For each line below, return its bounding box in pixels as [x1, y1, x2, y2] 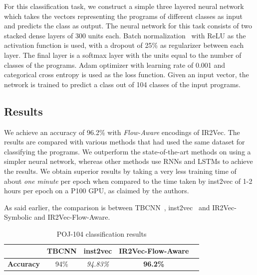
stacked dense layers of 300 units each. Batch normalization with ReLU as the [4, 30, 246, 40]
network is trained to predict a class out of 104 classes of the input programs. [4, 79, 241, 89]
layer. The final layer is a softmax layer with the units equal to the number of [4, 49, 242, 60]
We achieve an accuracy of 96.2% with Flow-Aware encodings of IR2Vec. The [4, 127, 240, 137]
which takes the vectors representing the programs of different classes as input [4, 10, 243, 21]
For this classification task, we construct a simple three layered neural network [4, 1, 244, 11]
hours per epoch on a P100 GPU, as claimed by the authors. [4, 185, 189, 196]
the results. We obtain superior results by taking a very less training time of [4, 165, 237, 176]
